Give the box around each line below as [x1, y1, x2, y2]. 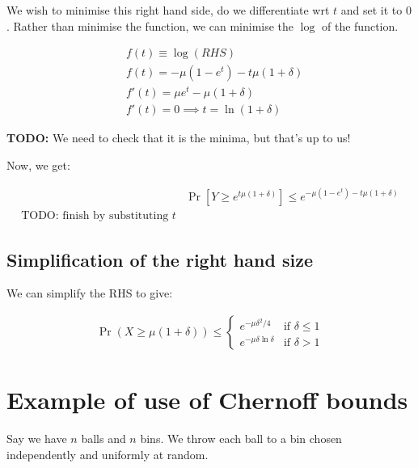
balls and [81, 430, 126, 447]
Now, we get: [6, 156, 70, 173]
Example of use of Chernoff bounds [6, 383, 408, 416]
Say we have [6, 430, 67, 447]
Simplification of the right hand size [6, 247, 313, 272]
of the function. [322, 17, 399, 34]
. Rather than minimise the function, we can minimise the [6, 17, 294, 34]
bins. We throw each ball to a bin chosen [140, 430, 342, 447]
